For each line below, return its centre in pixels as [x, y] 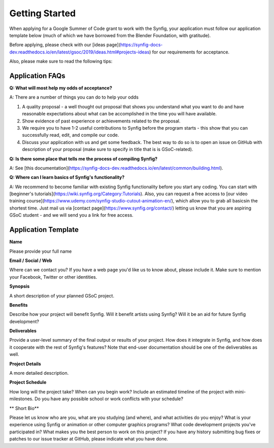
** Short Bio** [24, 408]
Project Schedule [28, 382]
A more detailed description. [39, 373]
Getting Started [43, 13]
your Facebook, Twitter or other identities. [53, 277]
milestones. [22, 399]
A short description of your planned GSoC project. [62, 295]
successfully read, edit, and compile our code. [71, 135]
